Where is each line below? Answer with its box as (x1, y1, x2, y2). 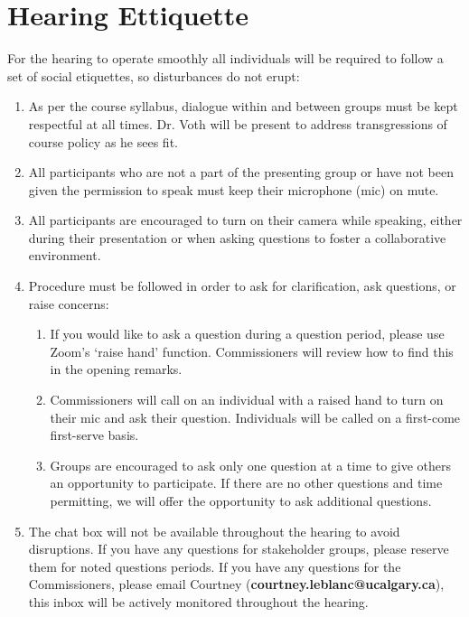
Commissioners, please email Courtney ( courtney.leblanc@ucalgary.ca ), (28, 575, 445, 594)
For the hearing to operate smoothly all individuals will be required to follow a (7, 49, 444, 68)
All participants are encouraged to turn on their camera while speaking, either (28, 210, 463, 229)
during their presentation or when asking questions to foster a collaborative (28, 228, 446, 247)
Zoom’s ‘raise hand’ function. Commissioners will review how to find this (50, 341, 454, 360)
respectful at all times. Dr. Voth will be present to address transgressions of (28, 114, 447, 133)
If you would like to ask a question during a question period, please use (50, 324, 445, 343)
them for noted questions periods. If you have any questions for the (28, 556, 401, 575)
